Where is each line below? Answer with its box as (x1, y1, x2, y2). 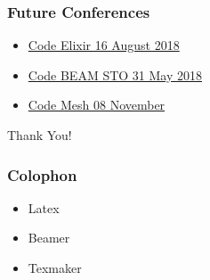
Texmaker (28, 259, 82, 276)
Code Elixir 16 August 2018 (28, 36, 180, 54)
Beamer (28, 228, 70, 247)
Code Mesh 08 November (28, 95, 166, 114)
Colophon (7, 163, 77, 185)
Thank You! (7, 126, 72, 144)
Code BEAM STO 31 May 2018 (28, 65, 203, 84)
